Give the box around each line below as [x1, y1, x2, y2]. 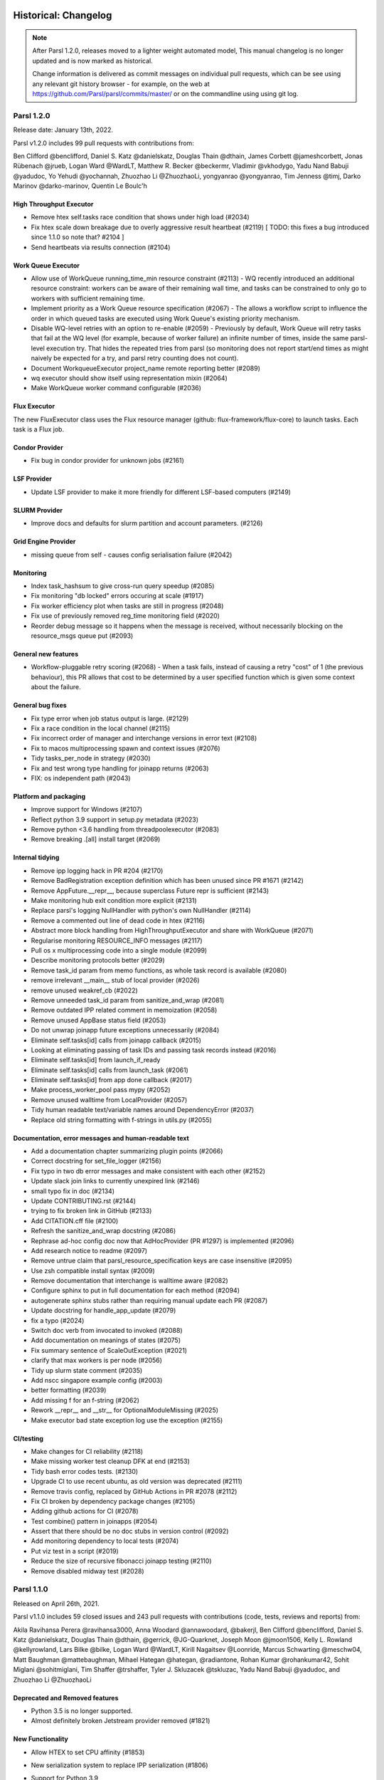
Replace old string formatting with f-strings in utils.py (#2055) [31, 1115, 213, 1124]
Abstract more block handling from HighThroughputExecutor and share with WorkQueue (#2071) [31, 926, 314, 935]
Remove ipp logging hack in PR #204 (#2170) [31, 866, 164, 875]
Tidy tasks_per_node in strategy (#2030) [31, 754, 151, 763]
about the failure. [31, 683, 81, 691]
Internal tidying [13, 853, 60, 862]
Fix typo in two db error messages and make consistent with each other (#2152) [31, 1166, 266, 1175]
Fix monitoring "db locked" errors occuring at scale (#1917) [31, 592, 204, 600]
